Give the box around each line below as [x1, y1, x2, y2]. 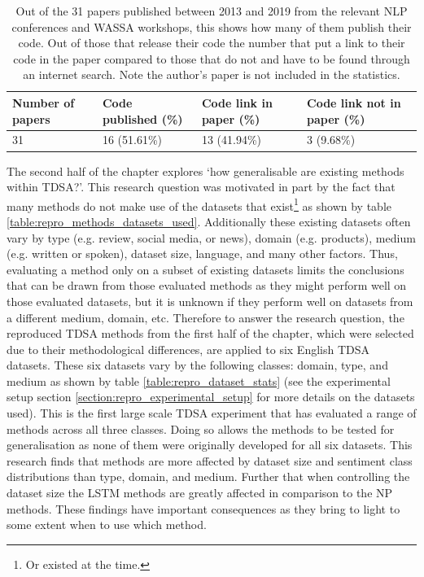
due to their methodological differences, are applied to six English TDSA [7, 340, 370, 357]
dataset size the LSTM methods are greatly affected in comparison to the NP [7, 484, 393, 501]
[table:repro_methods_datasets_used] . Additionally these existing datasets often [7, 212, 411, 229]
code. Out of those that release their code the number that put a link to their [18, 34, 405, 51]
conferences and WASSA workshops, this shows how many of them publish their [11, 18, 412, 35]
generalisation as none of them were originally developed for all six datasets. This [7, 436, 413, 453]
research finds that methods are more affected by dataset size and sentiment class [7, 452, 413, 469]
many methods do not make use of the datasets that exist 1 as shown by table [7, 195, 392, 214]
